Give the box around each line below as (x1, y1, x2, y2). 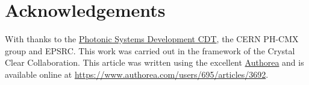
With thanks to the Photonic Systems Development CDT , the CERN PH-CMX (5, 33, 299, 45)
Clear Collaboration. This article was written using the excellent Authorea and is (5, 56, 304, 69)
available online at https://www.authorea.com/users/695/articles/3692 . (5, 68, 269, 80)
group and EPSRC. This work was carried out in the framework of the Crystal (5, 44, 295, 57)
